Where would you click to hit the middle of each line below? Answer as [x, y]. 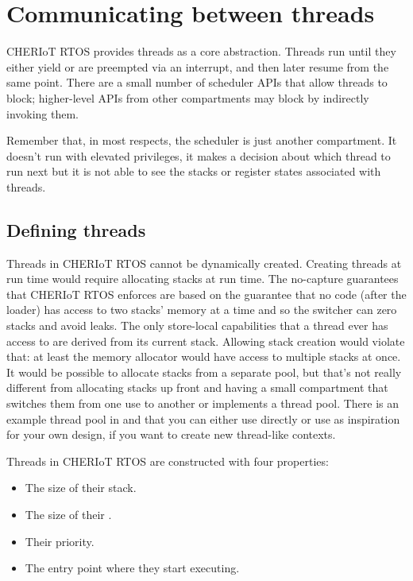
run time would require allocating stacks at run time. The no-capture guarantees [203, 279]
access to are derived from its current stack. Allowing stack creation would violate [206, 341]
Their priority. [60, 541]
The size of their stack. [81, 488]
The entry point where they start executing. [132, 568]
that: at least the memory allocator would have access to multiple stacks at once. [204, 356]
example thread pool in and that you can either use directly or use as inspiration [203, 418]
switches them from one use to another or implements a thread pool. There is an [203, 403]
